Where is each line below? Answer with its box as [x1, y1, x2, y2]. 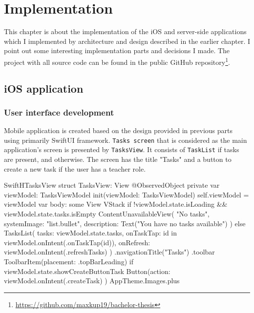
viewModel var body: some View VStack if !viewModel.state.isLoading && [4, 199, 228, 209]
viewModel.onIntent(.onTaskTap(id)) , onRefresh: [4, 237, 150, 247]
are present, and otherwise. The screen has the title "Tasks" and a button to [4, 154, 232, 164]
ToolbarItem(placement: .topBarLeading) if [4, 256, 133, 266]
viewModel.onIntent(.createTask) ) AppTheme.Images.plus [4, 275, 180, 286]
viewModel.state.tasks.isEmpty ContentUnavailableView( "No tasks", [4, 209, 210, 219]
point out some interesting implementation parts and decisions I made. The [4, 45, 230, 56]
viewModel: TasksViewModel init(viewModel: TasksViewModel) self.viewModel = [4, 189, 249, 199]
